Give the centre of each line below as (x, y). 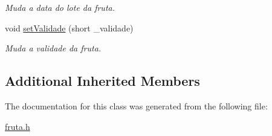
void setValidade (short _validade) (69, 28)
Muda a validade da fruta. (53, 48)
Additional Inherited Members (102, 81)
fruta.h (18, 126)
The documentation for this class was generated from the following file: (136, 105)
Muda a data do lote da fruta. (60, 7)
